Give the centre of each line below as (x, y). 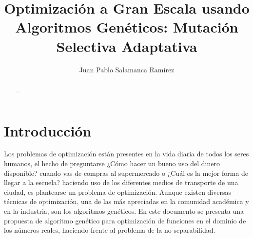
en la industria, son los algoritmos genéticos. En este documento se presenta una (124, 211)
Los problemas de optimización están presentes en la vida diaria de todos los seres (126, 154)
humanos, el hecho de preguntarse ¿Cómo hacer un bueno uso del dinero (112, 163)
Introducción (48, 130)
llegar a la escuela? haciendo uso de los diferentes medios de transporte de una (121, 182)
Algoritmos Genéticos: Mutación (127, 27)
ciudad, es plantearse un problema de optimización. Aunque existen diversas (118, 192)
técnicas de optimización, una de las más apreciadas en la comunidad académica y (126, 201)
